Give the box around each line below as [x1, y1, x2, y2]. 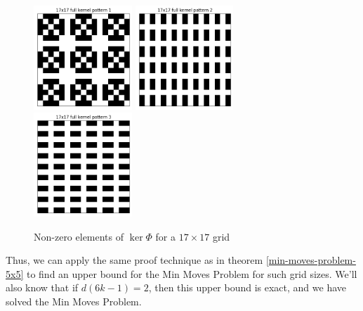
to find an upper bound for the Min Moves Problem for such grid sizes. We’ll [26, 266, 357, 281]
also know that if [6, 280, 79, 295]
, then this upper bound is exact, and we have [148, 280, 347, 295]
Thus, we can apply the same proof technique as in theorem [6, 253, 263, 267]
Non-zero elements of [34, 229, 124, 243]
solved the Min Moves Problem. [6, 293, 142, 308]
